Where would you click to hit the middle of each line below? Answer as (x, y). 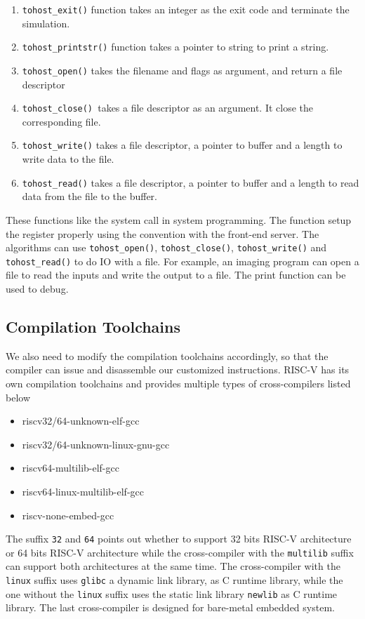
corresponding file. (61, 121)
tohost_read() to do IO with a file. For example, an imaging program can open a (182, 261)
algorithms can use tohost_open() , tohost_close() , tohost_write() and (166, 247)
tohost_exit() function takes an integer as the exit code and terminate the (186, 9)
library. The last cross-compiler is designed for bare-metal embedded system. (170, 607)
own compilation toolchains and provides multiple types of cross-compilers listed (178, 383)
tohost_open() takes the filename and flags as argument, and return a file (182, 70)
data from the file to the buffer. (89, 196)
